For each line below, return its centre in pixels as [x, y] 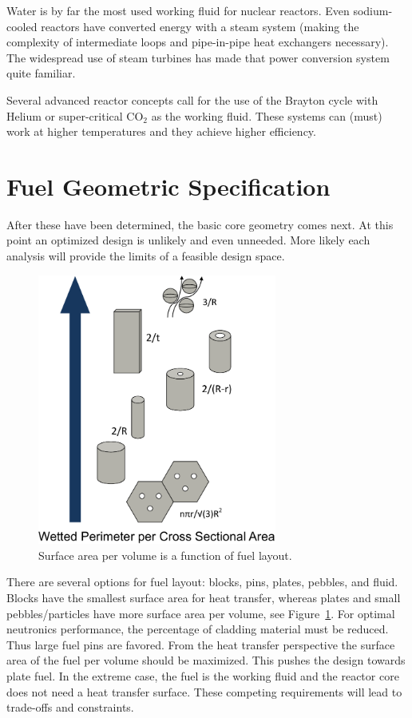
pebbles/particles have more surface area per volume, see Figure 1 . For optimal [201, 613]
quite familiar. [41, 73]
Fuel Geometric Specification [168, 186]
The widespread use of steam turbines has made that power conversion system [198, 57]
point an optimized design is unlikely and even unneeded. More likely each [188, 240]
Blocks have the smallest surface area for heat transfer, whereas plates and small [204, 598]
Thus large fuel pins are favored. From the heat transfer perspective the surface [201, 644]
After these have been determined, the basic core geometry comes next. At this [200, 224]
